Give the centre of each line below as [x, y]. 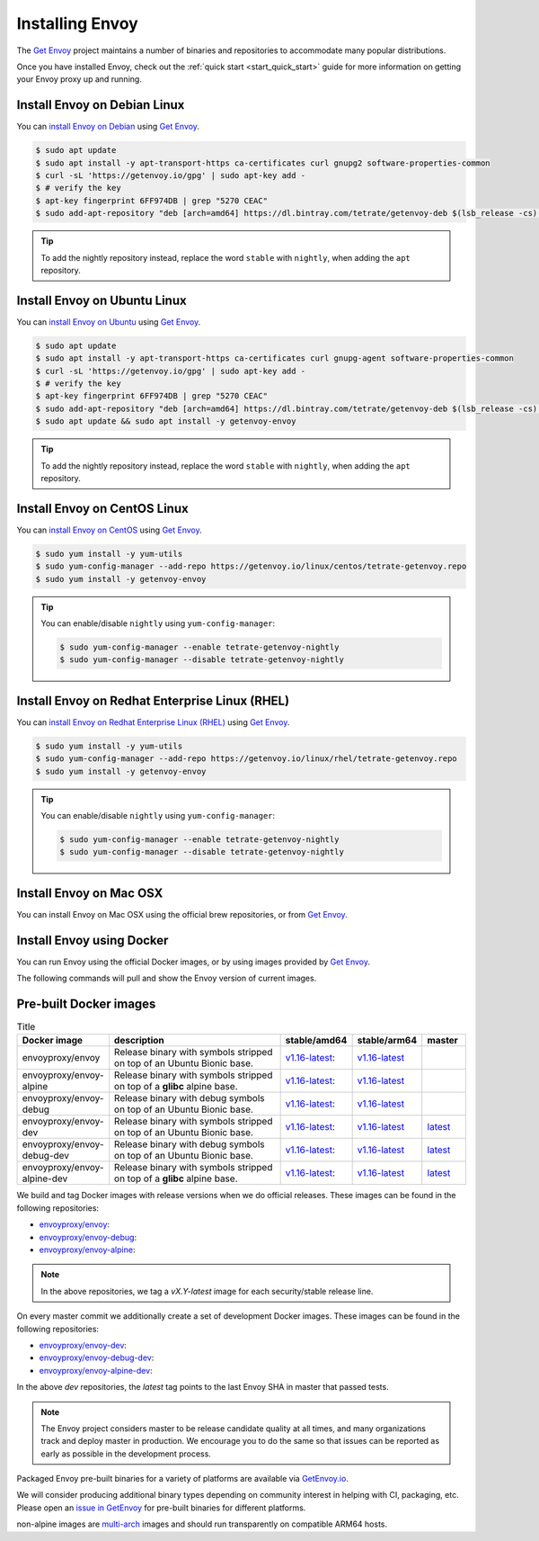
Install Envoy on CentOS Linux [102, 508]
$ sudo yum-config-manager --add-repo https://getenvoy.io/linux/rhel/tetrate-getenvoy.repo [246, 759]
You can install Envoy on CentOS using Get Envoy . [109, 530]
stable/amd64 [316, 1041]
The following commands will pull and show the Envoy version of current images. [167, 978]
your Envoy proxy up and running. [80, 79]
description [139, 1041]
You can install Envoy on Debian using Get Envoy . [108, 127]
